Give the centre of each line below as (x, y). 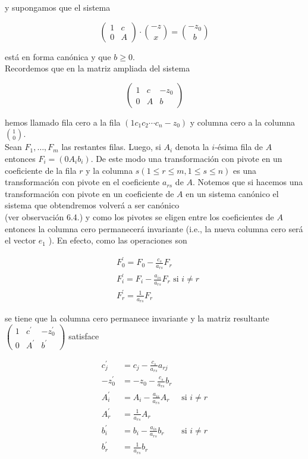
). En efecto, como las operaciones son (118, 240)
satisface (84, 335)
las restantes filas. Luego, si (111, 147)
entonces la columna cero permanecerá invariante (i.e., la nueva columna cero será (154, 228)
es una (244, 170)
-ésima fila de (239, 147)
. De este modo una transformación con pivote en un (186, 158)
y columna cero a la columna (242, 122)
